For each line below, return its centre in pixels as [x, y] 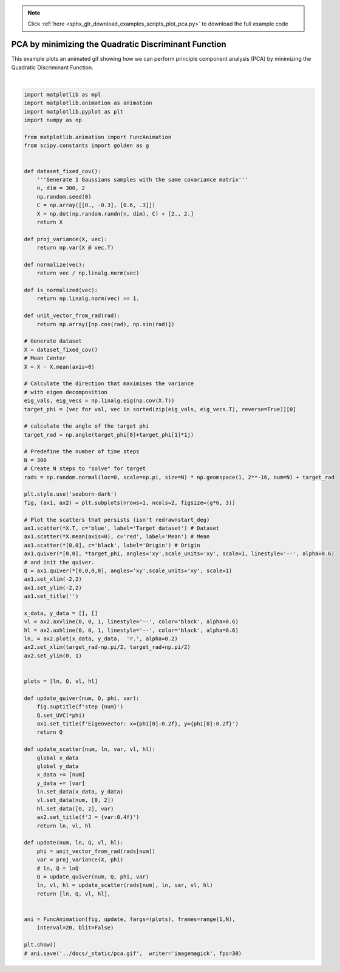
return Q [50, 732]
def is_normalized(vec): [61, 290]
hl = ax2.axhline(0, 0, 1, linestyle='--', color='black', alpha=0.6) [131, 630]
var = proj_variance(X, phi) [80, 860]
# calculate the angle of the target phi [87, 426]
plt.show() [40, 945]
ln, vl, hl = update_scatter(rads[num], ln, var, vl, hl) [125, 885]
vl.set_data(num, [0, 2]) [75, 800]
